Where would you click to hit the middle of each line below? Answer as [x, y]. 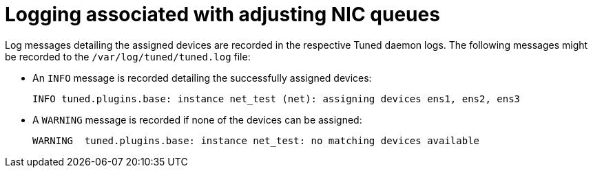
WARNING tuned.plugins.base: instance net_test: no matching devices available [256, 140]
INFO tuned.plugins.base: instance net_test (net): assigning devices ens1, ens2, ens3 [277, 99]
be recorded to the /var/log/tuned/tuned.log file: [128, 56]
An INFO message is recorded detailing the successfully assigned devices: [202, 78]
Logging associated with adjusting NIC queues [222, 14]
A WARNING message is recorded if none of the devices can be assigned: [197, 119]
